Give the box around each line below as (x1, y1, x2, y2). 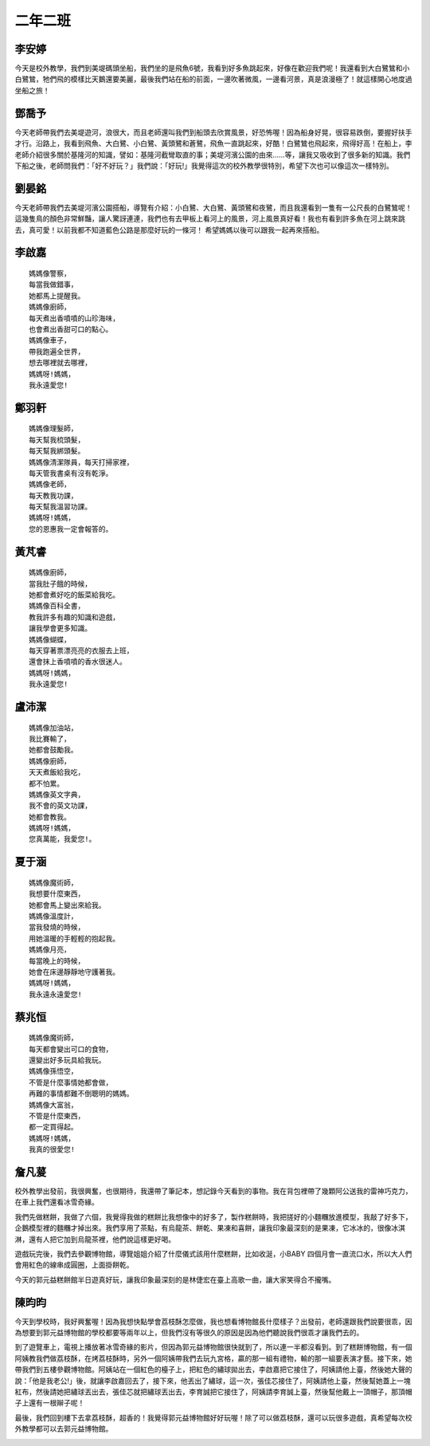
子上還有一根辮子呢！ (14, 1398, 85, 1408)
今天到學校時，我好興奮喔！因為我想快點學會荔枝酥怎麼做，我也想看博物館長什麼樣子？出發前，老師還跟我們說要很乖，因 (14, 1316, 412, 1326)
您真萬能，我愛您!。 (29, 835, 96, 844)
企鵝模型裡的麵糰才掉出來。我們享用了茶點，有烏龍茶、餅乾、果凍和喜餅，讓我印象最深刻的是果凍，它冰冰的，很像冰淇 (14, 1224, 405, 1233)
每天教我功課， (29, 491, 78, 500)
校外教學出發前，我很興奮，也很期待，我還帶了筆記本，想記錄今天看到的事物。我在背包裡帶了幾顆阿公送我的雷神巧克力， (14, 1186, 412, 1196)
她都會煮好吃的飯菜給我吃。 (29, 591, 119, 599)
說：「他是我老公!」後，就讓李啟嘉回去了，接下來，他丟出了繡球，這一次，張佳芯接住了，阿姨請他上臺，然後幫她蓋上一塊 (14, 1376, 412, 1385)
